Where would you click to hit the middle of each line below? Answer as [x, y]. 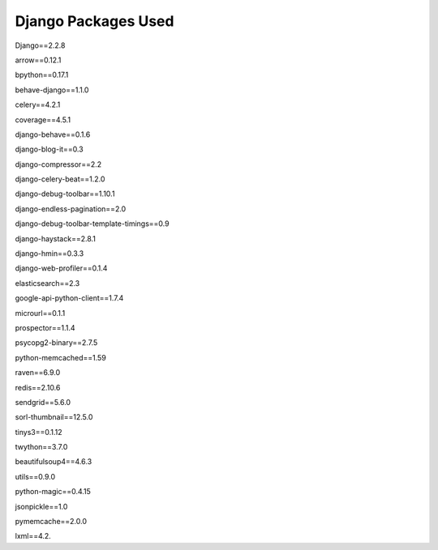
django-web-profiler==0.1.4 [61, 268]
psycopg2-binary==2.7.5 [56, 343]
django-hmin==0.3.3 [49, 254]
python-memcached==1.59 [61, 357]
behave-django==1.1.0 [52, 90]
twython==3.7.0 [41, 447]
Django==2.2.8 [40, 45]
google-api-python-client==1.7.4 [69, 298]
